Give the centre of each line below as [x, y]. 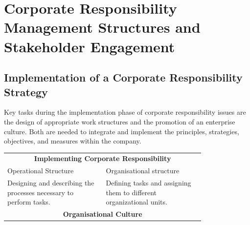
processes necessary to [40, 192]
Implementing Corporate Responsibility [102, 158]
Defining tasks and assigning [148, 183]
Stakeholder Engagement [90, 46]
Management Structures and [102, 27]
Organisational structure [143, 171]
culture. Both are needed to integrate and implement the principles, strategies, [122, 131]
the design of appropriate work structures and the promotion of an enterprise [120, 121]
